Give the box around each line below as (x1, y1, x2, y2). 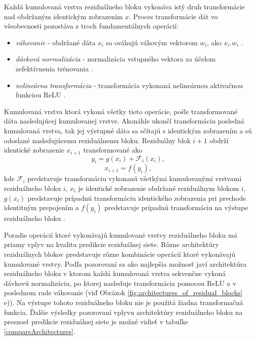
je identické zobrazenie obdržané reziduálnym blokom (78, 183, 239, 193)
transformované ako (83, 145, 143, 155)
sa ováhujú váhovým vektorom (106, 37, 198, 47)
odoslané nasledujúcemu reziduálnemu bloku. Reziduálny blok (4, 135, 191, 145)
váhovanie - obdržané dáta (15, 37, 96, 47)
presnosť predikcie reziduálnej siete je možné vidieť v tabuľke (4, 316, 188, 327)
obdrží (209, 135, 229, 145)
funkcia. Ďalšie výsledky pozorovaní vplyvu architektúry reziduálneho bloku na (4, 307, 243, 317)
